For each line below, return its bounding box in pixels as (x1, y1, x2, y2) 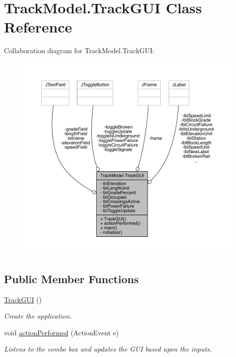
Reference (4, 17, 72, 37)
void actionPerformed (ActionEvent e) (4, 327, 119, 337)
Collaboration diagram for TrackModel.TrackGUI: (4, 45, 155, 56)
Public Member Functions (4, 271, 139, 286)
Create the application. (4, 311, 72, 321)
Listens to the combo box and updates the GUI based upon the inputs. (4, 344, 212, 354)
